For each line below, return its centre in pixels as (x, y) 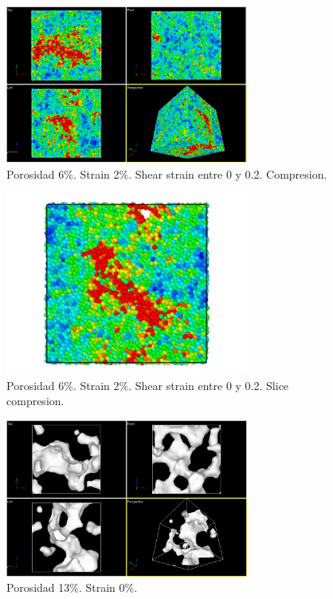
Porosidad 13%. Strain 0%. (72, 587)
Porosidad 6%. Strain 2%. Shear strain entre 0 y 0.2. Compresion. (167, 173)
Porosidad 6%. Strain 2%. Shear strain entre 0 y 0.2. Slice (148, 385)
